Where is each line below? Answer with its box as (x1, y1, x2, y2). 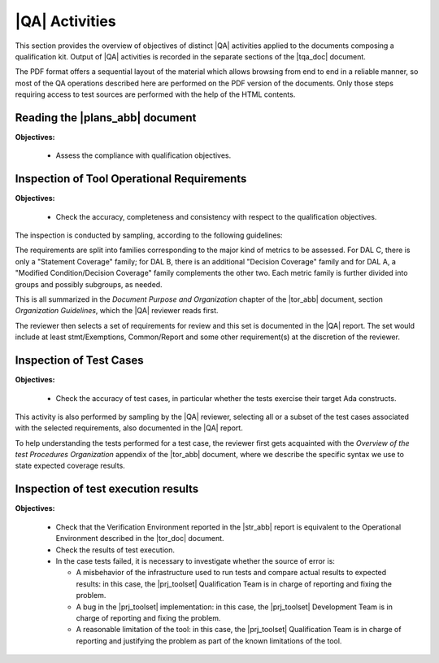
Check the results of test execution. (55, 545, 175, 555)
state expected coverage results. (15, 460, 125, 471)
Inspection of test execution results (15, 482, 199, 496)
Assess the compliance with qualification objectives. (55, 150, 232, 160)
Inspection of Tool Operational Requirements (15, 172, 247, 186)
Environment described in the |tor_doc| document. (55, 534, 224, 543)
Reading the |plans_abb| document (15, 111, 197, 124)
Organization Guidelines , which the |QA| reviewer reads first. (15, 306, 219, 316)
